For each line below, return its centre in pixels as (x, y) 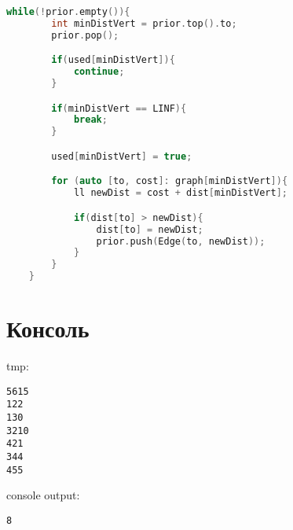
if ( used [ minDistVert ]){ (113, 60)
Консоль (48, 328)
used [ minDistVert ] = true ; (122, 156)
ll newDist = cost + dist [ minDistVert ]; (180, 193)
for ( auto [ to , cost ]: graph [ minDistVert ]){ (170, 181)
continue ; (99, 72)
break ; (90, 120)
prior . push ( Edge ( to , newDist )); (181, 241)
